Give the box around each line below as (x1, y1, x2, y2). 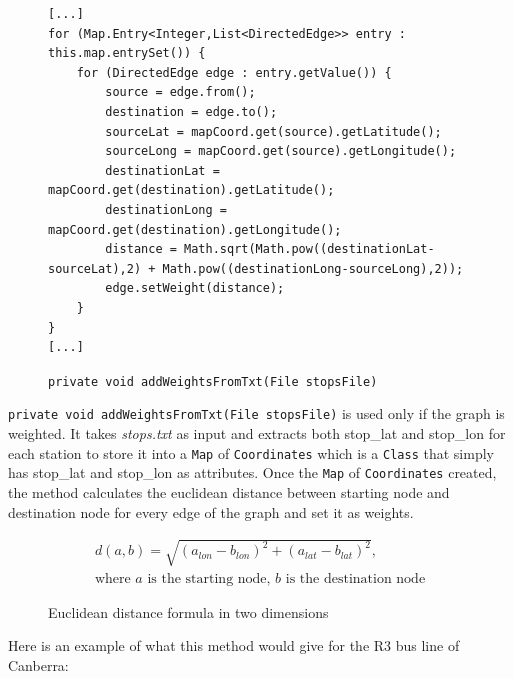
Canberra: (8, 654, 69, 675)
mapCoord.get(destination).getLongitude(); (48, 222, 342, 237)
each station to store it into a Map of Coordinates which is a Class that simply (8, 442, 494, 463)
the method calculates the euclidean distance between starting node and (8, 481, 450, 502)
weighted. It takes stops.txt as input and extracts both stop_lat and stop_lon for (8, 423, 506, 443)
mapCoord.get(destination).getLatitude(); (48, 183, 335, 198)
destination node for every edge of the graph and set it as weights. (8, 501, 414, 522)
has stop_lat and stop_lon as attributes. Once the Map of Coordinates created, (8, 462, 497, 483)
